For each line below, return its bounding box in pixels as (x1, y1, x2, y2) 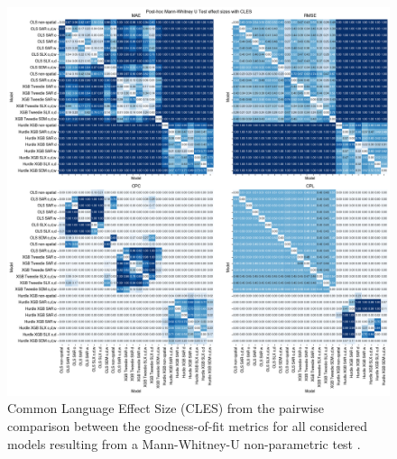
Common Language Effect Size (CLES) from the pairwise (7, 399, 324, 418)
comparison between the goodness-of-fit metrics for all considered (7, 416, 368, 435)
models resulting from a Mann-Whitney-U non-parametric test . (7, 434, 361, 453)
